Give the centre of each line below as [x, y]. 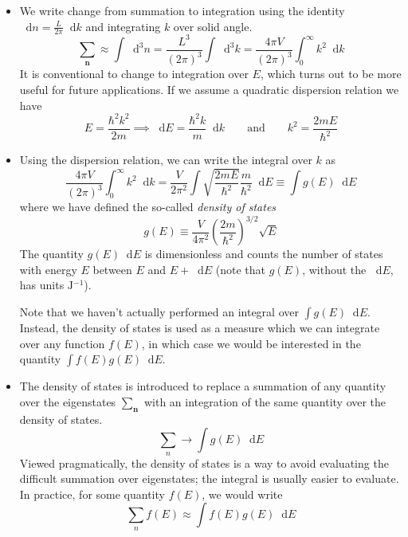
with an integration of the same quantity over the [265, 401]
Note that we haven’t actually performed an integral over [159, 312]
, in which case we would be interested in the [251, 343]
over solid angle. [213, 26]
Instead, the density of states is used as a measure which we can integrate [200, 328]
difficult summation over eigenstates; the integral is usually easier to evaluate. [209, 478]
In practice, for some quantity [92, 494]
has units [42, 285]
